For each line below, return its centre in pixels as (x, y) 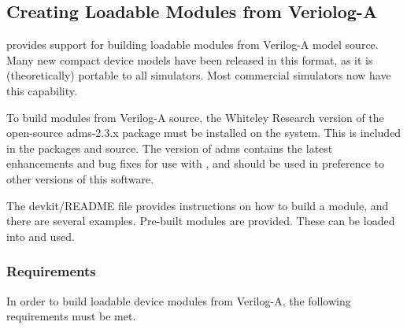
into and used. (41, 236)
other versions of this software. (80, 178)
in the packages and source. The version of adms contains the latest (170, 148)
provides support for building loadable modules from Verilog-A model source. (192, 44)
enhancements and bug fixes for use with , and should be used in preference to (196, 163)
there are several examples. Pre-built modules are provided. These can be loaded (201, 221)
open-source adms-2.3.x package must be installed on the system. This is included (204, 133)
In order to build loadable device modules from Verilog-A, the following (179, 300)
